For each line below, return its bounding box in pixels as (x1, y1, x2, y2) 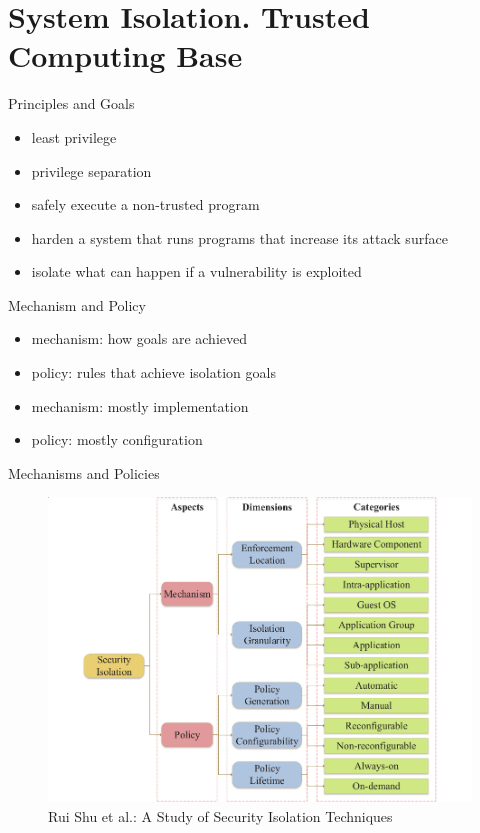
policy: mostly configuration (31, 429, 203, 450)
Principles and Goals (8, 93, 135, 114)
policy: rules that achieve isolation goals (31, 362, 276, 383)
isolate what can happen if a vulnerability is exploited (31, 261, 362, 282)
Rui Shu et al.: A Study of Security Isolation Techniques (48, 805, 393, 826)
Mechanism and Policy (8, 294, 146, 315)
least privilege (31, 126, 117, 147)
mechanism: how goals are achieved (31, 328, 248, 349)
